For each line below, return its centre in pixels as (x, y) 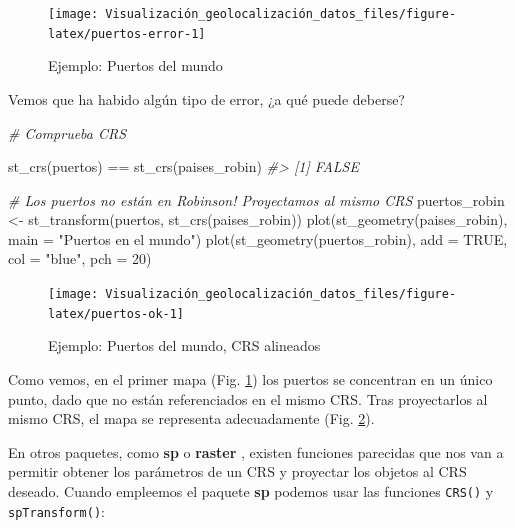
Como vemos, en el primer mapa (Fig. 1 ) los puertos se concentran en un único (250, 378)
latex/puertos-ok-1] (116, 313)
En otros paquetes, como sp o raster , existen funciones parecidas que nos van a (256, 451)
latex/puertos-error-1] (127, 33)
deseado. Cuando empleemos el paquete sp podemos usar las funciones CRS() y (251, 490)
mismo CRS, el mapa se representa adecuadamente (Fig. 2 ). (191, 418)
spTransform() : (56, 510)
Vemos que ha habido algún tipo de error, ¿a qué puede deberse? (206, 98)
